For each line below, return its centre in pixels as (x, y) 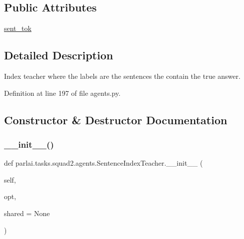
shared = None (27, 213)
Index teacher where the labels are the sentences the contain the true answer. (122, 76)
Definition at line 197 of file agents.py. (62, 93)
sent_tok (18, 28)
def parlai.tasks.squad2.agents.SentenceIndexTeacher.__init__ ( (103, 163)
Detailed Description (59, 55)
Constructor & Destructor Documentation (116, 119)
